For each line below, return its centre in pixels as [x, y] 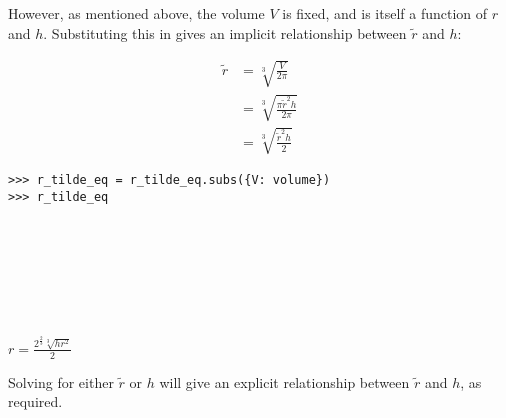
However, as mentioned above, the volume [136, 13]
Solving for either [61, 381]
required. [35, 401]
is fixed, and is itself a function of [385, 13]
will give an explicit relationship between [284, 381]
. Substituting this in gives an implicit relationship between [225, 32]
